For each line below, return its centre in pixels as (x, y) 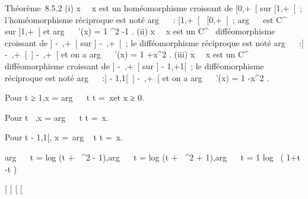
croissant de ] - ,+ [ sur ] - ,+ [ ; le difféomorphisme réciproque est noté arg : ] (154, 42)
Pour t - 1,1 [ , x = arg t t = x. (64, 137)
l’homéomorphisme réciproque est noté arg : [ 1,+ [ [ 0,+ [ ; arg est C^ (146, 19)
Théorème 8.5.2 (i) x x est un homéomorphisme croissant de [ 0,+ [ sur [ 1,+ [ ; (154, 8)
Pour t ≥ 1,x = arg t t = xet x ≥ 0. (74, 97)
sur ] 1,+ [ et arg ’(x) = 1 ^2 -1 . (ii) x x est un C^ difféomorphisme (140, 31)
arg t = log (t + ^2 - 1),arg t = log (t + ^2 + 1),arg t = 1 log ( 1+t (153, 157)
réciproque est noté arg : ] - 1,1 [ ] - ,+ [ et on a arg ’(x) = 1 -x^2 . (137, 77)
